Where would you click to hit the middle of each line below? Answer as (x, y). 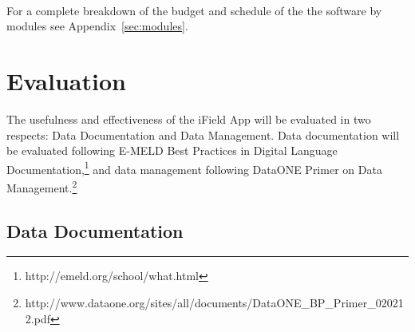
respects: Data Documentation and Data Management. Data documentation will (203, 134)
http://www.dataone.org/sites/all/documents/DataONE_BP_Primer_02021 (214, 302)
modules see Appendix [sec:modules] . (97, 26)
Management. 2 (42, 186)
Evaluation (66, 80)
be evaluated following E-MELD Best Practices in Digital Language (172, 150)
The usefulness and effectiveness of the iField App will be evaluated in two (189, 119)
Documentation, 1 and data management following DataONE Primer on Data (194, 168)
